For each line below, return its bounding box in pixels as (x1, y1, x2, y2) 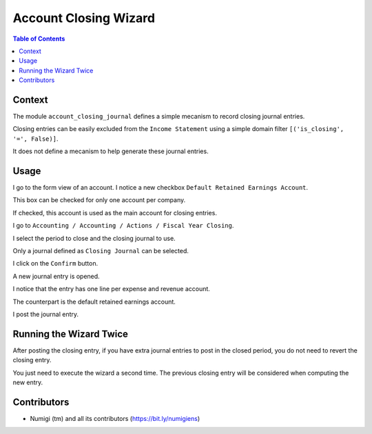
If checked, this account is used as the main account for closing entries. (12, 208, 217, 217)
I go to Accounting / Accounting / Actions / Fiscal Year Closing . (12, 221, 234, 230)
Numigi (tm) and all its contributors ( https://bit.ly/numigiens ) (30, 414, 200, 422)
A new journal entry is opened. (12, 272, 100, 280)
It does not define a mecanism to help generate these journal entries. (12, 147, 209, 155)
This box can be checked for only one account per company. (12, 196, 186, 204)
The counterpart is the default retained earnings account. (12, 297, 176, 306)
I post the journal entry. (12, 310, 79, 318)
